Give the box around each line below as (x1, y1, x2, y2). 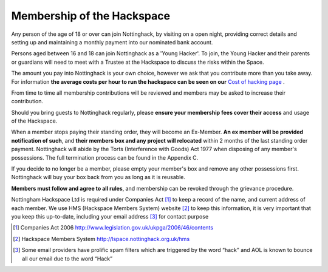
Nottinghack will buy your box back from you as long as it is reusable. (11, 174, 185, 181)
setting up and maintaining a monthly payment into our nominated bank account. (11, 38, 213, 46)
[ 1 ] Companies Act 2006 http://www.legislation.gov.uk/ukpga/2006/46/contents (13, 224, 214, 231)
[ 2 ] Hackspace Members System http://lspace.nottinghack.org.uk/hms (13, 235, 190, 242)
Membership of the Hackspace (11, 9, 170, 22)
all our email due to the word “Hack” (22, 255, 112, 262)
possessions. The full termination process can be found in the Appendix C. (11, 154, 199, 161)
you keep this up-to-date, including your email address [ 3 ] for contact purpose (11, 212, 209, 220)
